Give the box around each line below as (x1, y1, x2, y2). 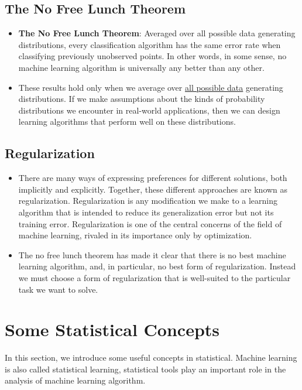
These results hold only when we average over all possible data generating (18, 81, 283, 93)
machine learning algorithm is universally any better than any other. (18, 61, 265, 73)
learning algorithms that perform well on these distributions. (18, 115, 236, 128)
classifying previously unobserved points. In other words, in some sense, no (18, 50, 287, 62)
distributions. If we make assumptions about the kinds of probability (18, 93, 265, 105)
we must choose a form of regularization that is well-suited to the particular (18, 271, 291, 283)
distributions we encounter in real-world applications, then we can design (18, 104, 280, 116)
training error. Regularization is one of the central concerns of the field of (18, 217, 282, 230)
